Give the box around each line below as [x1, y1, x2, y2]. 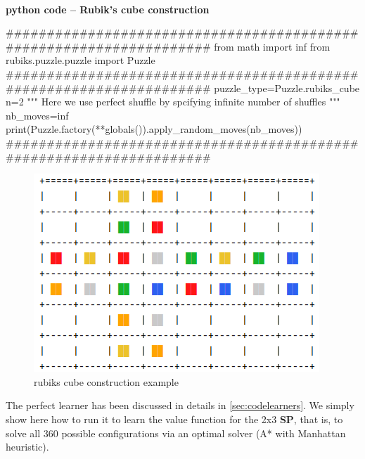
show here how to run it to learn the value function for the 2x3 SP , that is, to [6, 411, 343, 426]
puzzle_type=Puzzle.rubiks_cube [214, 80, 360, 95]
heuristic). [6, 439, 49, 454]
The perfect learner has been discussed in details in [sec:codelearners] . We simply [6, 398, 354, 413]
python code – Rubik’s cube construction [6, 1, 210, 16]
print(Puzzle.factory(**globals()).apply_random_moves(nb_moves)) [6, 122, 302, 136]
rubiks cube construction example [34, 374, 179, 389]
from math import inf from [214, 39, 331, 53]
